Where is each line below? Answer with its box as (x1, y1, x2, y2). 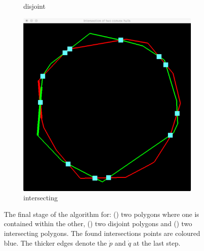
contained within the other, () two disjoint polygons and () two (4, 218, 192, 229)
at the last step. (133, 237, 181, 248)
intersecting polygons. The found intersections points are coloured (4, 228, 201, 238)
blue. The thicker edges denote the (4, 237, 107, 248)
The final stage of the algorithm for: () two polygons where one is (4, 209, 199, 219)
